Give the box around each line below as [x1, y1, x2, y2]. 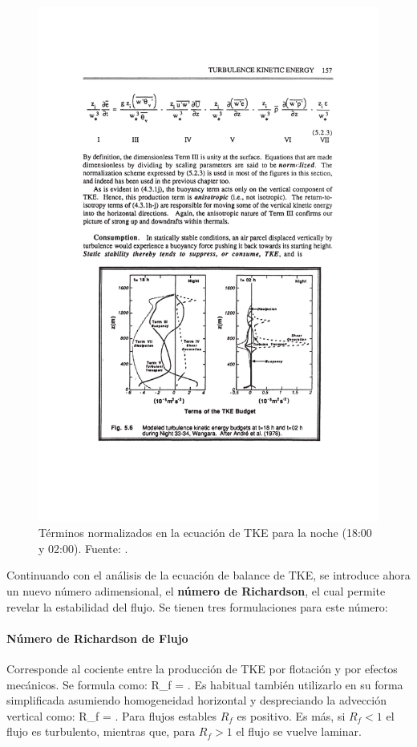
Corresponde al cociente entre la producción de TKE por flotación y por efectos [6, 660, 398, 676]
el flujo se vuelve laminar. [236, 723, 362, 740]
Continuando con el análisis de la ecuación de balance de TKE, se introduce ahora [6, 567, 411, 583]
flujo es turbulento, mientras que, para [6, 723, 196, 740]
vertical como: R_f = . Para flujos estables [6, 707, 217, 724]
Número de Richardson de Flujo [6, 629, 188, 646]
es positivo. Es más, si [237, 707, 346, 724]
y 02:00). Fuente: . [38, 539, 128, 556]
